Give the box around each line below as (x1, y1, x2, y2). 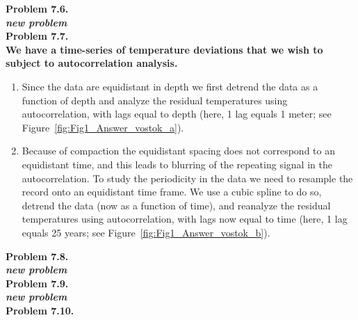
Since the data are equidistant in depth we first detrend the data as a (22, 79, 318, 93)
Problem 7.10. (6, 303, 74, 317)
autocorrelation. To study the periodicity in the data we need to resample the (22, 170, 353, 185)
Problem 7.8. (6, 248, 69, 263)
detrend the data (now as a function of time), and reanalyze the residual (22, 198, 331, 212)
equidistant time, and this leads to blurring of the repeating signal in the (22, 157, 332, 171)
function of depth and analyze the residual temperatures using (22, 93, 288, 107)
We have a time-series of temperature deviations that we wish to (6, 42, 323, 56)
